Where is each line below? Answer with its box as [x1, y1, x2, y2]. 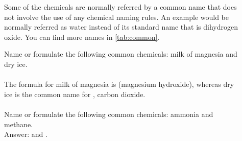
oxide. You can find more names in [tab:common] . [4, 31, 160, 42]
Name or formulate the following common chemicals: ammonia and [4, 108, 213, 119]
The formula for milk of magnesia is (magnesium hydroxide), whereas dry [4, 79, 234, 89]
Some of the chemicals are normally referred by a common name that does [4, 2, 237, 12]
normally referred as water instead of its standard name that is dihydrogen [4, 21, 238, 32]
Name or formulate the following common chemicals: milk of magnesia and [4, 49, 237, 59]
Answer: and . [4, 129, 47, 139]
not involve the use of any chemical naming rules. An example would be [4, 11, 229, 22]
